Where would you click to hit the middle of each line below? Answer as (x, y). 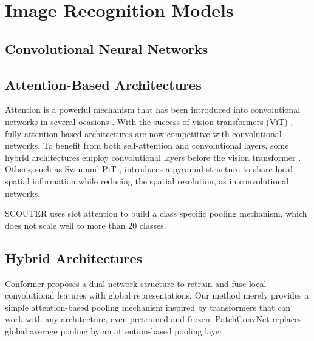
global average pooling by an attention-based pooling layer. (115, 330)
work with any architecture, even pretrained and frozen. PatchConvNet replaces (153, 319)
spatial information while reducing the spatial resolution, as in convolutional (147, 181)
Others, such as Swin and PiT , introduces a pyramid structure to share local (149, 169)
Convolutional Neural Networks (107, 48)
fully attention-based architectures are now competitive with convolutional (143, 133)
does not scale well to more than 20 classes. (86, 225)
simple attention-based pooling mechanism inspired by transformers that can (148, 307)
